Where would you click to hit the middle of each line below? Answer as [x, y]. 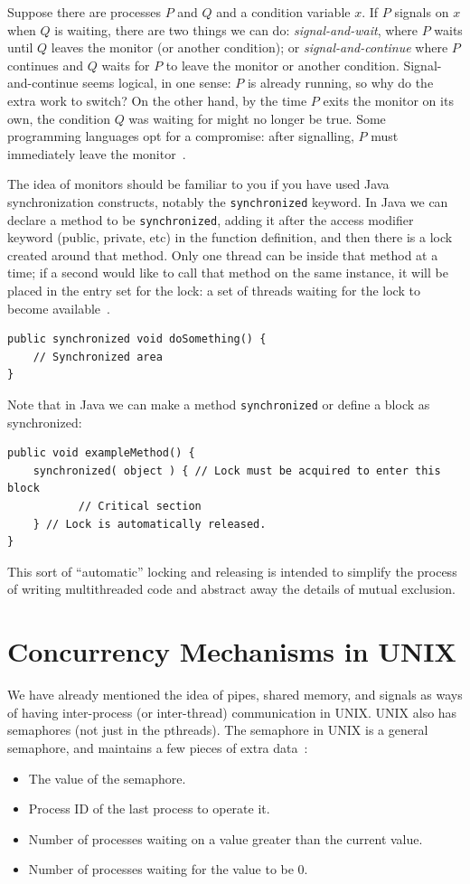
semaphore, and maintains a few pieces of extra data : [158, 747]
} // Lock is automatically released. [150, 524]
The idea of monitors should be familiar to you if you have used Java [198, 184]
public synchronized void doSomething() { [137, 339]
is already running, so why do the [340, 83]
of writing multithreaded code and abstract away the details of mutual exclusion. [231, 589]
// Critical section [140, 507]
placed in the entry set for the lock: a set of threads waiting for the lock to [214, 291]
